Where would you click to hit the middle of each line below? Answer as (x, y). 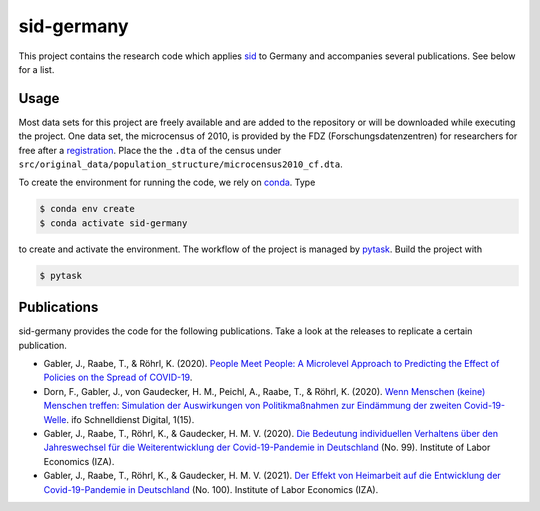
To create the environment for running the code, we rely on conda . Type (167, 182)
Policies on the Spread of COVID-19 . (118, 377)
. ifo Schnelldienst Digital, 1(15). (130, 419)
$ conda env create (87, 209)
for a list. (36, 69)
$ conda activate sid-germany (113, 223)
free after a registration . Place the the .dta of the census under (150, 150)
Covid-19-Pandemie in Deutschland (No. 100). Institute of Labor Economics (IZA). (211, 489)
